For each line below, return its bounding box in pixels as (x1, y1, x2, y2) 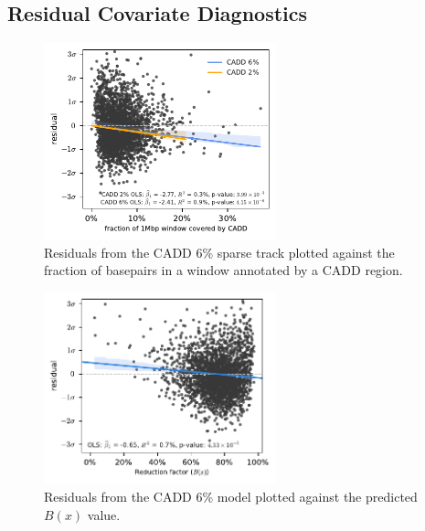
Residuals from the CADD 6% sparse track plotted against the (44, 242, 395, 261)
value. (87, 504, 121, 524)
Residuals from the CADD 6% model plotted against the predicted (44, 487, 418, 506)
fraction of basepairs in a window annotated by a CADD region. (44, 260, 403, 280)
